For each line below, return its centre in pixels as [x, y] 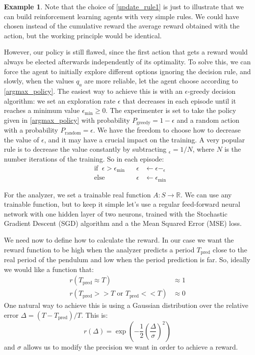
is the [233, 149]
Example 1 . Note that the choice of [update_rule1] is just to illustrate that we [124, 6]
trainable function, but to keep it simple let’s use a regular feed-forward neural [122, 204]
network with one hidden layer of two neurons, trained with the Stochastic [116, 213]
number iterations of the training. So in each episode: [84, 158]
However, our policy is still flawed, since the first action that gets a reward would [126, 52]
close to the [230, 249]
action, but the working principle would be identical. [83, 35]
